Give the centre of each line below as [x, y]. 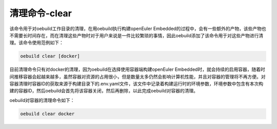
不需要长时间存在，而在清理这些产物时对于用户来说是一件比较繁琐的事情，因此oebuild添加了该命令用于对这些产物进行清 [136, 35]
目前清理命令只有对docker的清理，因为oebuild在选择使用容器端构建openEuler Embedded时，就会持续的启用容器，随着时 [137, 69]
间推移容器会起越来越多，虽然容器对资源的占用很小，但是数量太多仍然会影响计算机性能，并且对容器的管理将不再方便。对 [137, 76]
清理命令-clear [41, 13]
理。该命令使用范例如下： [36, 43]
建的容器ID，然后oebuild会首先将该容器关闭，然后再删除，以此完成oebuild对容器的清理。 [104, 91]
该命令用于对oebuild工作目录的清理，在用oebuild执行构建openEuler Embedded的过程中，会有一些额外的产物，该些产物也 [138, 29]
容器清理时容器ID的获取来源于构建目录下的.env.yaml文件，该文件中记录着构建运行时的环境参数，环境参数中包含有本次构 [136, 84]
